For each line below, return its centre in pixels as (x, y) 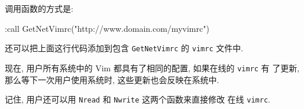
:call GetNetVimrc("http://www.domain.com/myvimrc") (107, 28)
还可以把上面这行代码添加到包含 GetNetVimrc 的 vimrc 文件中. (124, 48)
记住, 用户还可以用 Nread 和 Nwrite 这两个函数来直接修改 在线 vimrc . (138, 99)
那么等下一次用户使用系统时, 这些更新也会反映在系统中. (112, 79)
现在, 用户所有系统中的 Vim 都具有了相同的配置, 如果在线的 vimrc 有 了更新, (152, 67)
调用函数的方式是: (39, 8)
